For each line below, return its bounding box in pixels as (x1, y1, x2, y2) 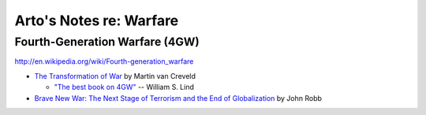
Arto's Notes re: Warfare (14, 12, 179, 29)
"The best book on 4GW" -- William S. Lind (54, 83, 195, 92)
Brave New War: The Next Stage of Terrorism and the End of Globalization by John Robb (34, 93, 323, 102)
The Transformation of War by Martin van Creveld (34, 71, 196, 80)
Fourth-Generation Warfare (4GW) (14, 35, 200, 49)
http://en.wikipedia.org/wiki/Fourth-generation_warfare (14, 57, 194, 66)
